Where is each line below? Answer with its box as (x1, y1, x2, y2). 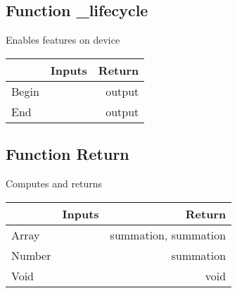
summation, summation (110, 226, 226, 243)
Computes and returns (6, 176, 103, 190)
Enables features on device (6, 32, 120, 47)
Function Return (6, 143, 129, 165)
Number (11, 247, 51, 263)
